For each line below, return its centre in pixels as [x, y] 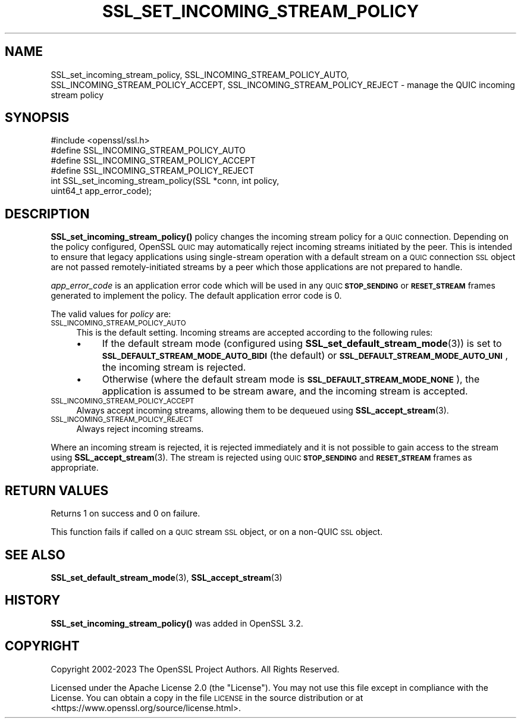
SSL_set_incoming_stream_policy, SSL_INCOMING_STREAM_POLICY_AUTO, [200, 74]
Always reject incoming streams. [140, 429]
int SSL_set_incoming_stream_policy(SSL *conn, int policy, [165, 181]
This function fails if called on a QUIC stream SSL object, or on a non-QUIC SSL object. [217, 532]
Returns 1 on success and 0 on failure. [125, 514]
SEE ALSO [35, 555]
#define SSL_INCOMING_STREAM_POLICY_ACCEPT [153, 161]
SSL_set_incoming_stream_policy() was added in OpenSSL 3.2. [177, 623]
